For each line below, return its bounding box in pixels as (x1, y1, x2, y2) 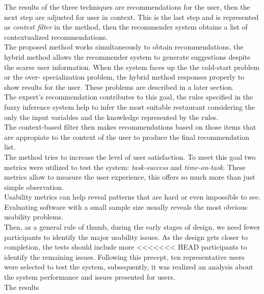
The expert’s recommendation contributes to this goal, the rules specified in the (4, 91, 253, 102)
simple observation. (4, 181, 64, 192)
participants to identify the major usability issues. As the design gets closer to (4, 231, 248, 242)
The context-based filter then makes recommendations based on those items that (4, 121, 256, 132)
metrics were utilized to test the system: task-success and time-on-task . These (4, 161, 246, 172)
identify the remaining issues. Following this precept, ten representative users (4, 251, 245, 262)
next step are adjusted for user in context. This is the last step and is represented (4, 11, 259, 22)
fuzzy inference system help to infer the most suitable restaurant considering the (4, 101, 255, 112)
